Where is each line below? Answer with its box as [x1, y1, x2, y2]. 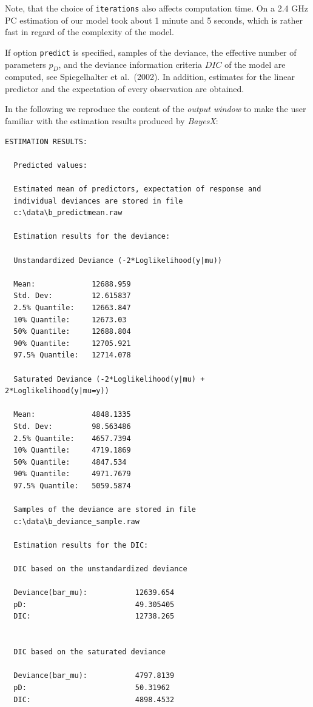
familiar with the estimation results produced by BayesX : [5, 115, 218, 127]
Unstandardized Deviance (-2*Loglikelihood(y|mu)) [13, 256, 222, 265]
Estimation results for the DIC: [13, 540, 149, 549]
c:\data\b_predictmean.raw [13, 208, 123, 217]
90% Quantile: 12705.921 [13, 339, 131, 348]
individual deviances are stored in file [13, 196, 183, 205]
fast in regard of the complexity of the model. [5, 25, 174, 38]
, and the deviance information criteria [58, 58, 203, 70]
